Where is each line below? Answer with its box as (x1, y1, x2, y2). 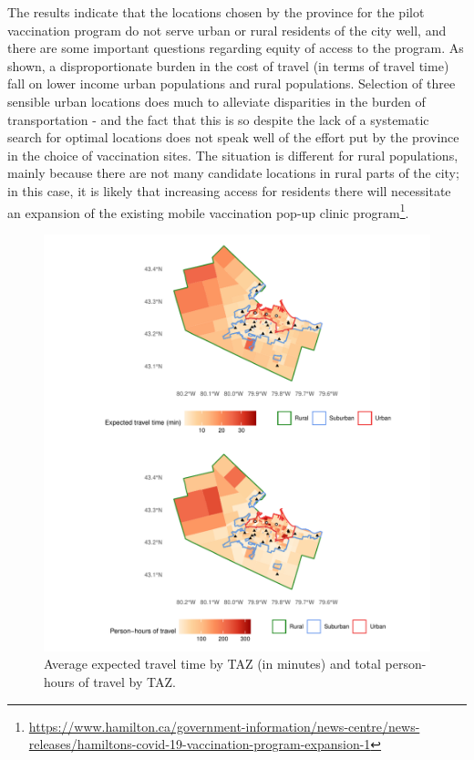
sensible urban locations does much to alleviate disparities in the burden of (7, 91, 426, 110)
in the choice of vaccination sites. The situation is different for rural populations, (7, 145, 459, 164)
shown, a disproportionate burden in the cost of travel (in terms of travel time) (7, 56, 449, 75)
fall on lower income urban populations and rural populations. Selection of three (7, 74, 456, 93)
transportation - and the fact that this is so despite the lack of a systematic (7, 109, 429, 129)
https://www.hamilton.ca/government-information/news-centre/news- (28, 716, 420, 735)
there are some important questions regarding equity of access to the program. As (7, 38, 464, 57)
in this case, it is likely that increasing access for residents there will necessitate (7, 181, 451, 200)
